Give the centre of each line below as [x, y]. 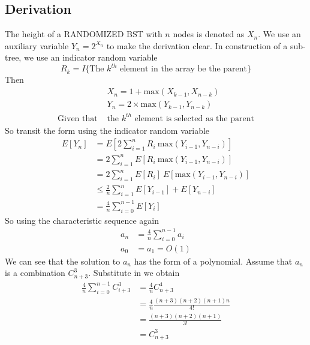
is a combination [35, 273]
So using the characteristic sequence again [82, 220]
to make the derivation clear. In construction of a [197, 45]
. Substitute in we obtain [134, 273]
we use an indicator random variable [91, 57]
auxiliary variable [37, 45]
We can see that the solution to [63, 261]
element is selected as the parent [194, 118]
